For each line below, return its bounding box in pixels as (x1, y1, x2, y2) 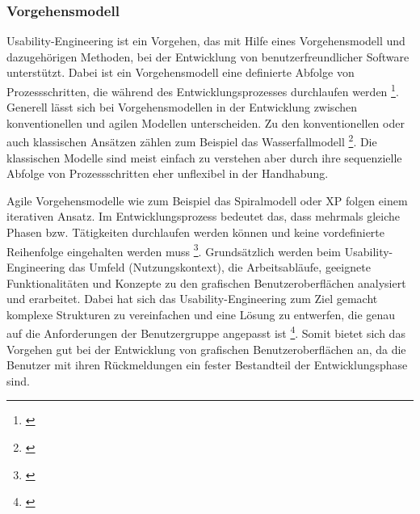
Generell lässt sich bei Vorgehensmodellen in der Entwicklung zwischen (6, 99, 357, 116)
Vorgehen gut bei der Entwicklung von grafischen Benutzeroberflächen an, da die (6, 340, 406, 357)
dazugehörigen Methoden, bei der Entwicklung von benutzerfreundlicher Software (6, 48, 409, 65)
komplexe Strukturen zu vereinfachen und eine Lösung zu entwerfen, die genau (6, 305, 396, 322)
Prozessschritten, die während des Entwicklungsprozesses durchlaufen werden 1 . (6, 81, 399, 99)
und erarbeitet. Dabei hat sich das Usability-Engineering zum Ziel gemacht (6, 290, 378, 307)
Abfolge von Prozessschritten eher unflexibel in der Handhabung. (6, 165, 329, 182)
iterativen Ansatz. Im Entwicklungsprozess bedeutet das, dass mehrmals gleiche (6, 208, 400, 225)
